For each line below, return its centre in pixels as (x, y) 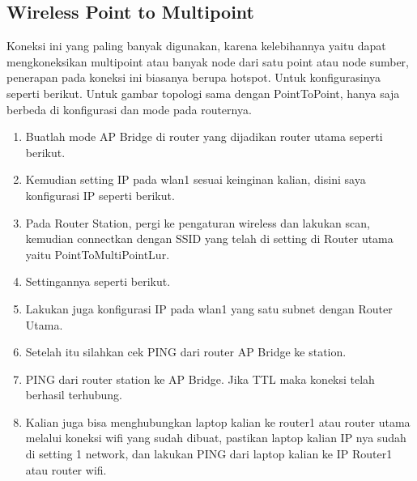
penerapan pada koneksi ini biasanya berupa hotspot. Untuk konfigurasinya (194, 77)
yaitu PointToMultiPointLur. (98, 254)
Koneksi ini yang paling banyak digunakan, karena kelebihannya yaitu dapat (196, 46)
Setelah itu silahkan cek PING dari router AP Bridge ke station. (186, 352)
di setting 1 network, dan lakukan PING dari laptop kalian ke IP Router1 (209, 454)
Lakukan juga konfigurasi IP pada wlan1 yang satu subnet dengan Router (209, 308)
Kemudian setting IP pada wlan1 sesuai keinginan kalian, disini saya (196, 179)
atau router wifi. (66, 469)
